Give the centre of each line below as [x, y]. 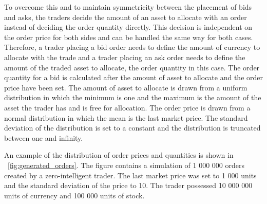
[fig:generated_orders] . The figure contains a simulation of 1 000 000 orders [126, 165]
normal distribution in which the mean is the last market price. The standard [126, 117]
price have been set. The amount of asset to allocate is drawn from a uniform [126, 87]
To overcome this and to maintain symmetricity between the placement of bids [128, 7]
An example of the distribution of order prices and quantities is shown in [119, 155]
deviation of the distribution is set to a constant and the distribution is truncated [132, 128]
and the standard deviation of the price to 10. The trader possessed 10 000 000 [128, 185]
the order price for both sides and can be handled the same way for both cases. [129, 37]
